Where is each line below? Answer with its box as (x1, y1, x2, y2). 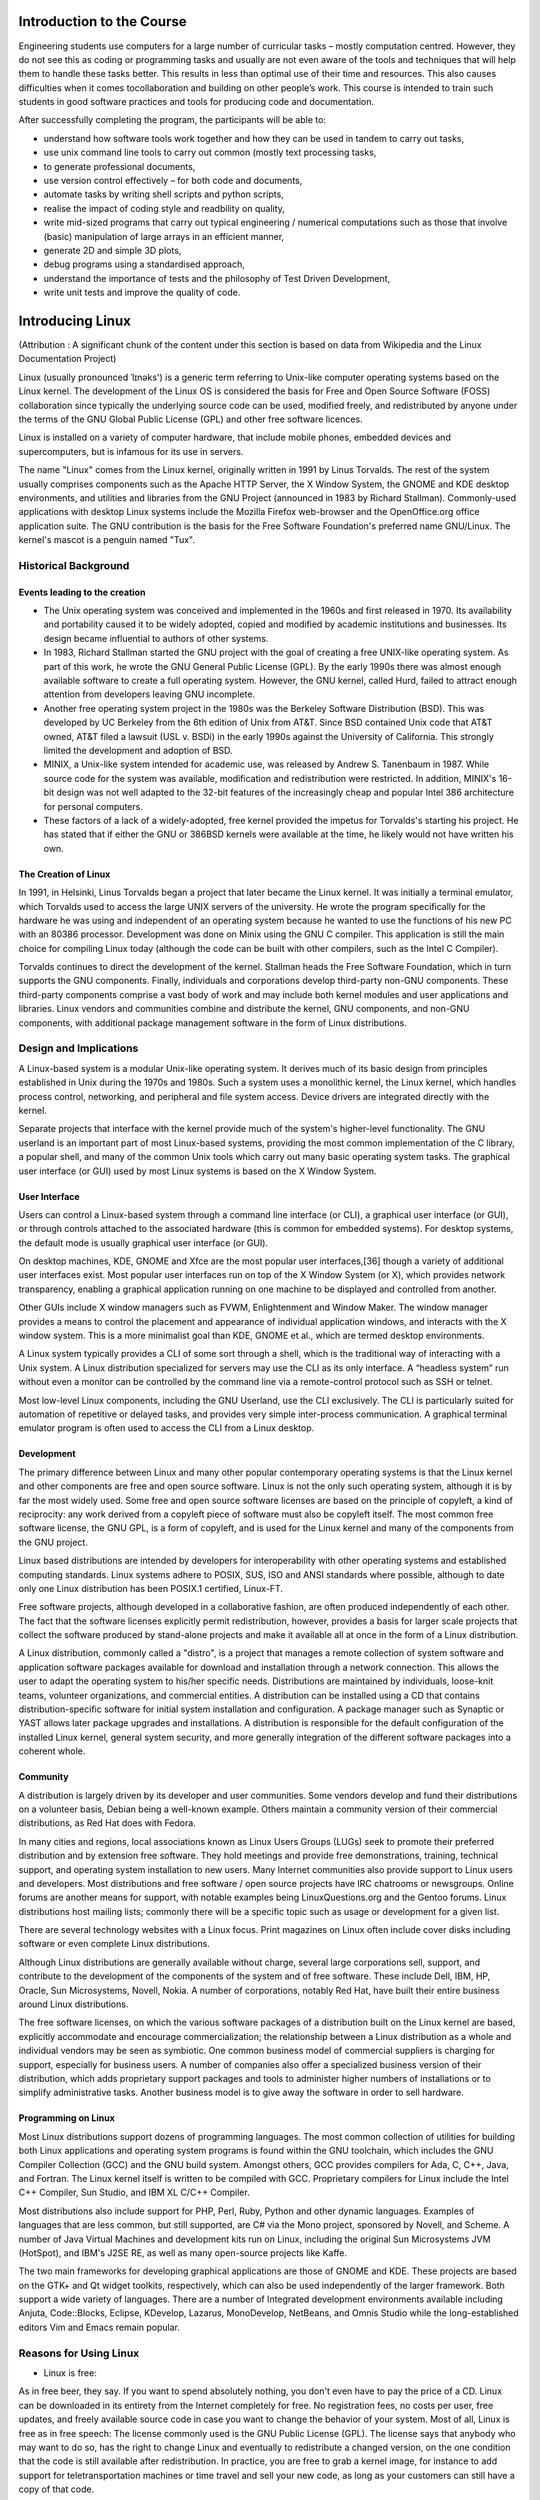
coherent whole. (18, 1745, 86, 1757)
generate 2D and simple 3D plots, (43, 244, 182, 256)
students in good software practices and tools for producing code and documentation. (18, 96, 375, 108)
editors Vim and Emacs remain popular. (18, 2321, 180, 2333)
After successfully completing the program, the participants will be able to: (18, 114, 327, 126)
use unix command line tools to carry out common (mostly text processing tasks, (43, 146, 377, 159)
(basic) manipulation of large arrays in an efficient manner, (43, 230, 285, 242)
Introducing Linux (18, 312, 132, 329)
